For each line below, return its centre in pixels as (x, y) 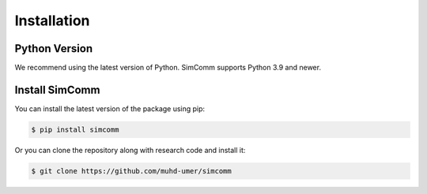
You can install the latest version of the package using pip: (110, 108)
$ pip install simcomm (75, 129)
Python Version (54, 48)
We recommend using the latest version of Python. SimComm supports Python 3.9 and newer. (168, 68)
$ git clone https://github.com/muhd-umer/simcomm (132, 171)
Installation (52, 21)
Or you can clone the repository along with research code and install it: (130, 150)
